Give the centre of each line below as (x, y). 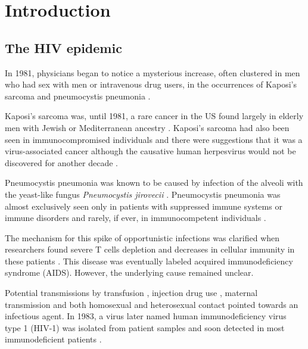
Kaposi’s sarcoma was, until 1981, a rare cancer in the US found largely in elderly (154, 116)
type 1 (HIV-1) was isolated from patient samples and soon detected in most (145, 327)
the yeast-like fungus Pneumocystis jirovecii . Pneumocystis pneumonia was (143, 194)
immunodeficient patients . (53, 339)
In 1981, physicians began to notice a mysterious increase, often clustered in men (153, 72)
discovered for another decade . (61, 162)
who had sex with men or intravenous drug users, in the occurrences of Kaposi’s (151, 84)
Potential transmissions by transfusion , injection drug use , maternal (131, 293)
